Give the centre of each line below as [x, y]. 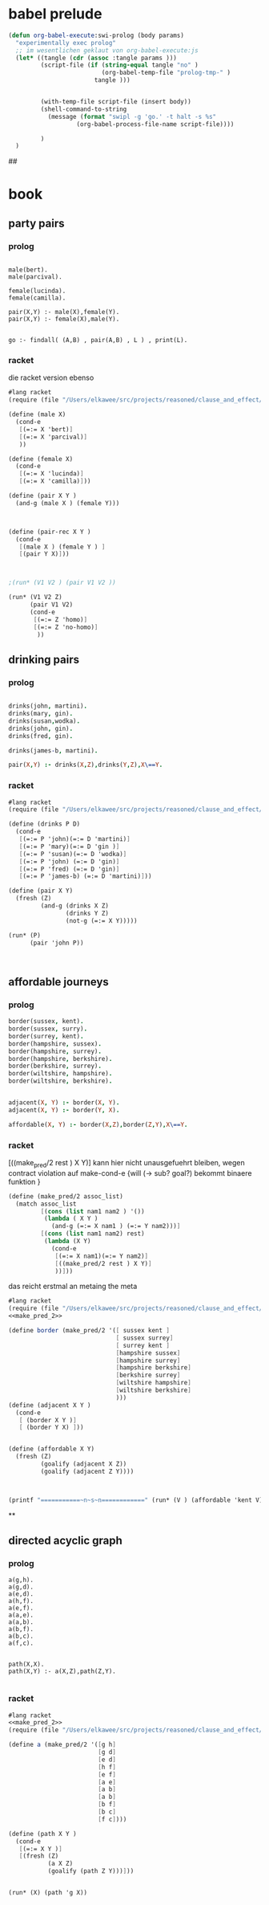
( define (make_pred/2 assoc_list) [66, 1196]
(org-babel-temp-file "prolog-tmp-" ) [166, 73]
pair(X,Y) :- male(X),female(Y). [64, 312]
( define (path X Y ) [43, 1834]
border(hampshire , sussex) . [55, 1044]
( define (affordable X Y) [51, 1449]
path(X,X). [26, 1664]
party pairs [37, 223]
